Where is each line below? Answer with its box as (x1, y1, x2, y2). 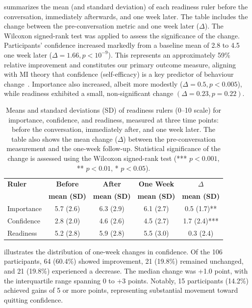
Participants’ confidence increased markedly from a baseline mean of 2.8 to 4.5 (4, 40, 240, 50)
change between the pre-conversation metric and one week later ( (4, 21, 200, 31)
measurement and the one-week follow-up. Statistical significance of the (6, 143, 221, 154)
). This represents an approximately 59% (108, 49, 230, 60)
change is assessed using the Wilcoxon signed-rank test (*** (7, 153, 187, 163)
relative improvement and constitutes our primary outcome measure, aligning (4, 59, 236, 69)
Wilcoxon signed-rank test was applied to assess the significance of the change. (4, 30, 240, 40)
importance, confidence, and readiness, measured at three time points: (8, 114, 219, 124)
